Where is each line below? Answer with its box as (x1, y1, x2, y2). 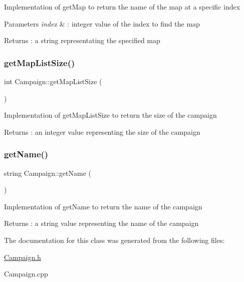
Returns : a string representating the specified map (4, 35, 160, 46)
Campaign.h (4, 251, 41, 262)
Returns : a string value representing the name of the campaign (4, 218, 199, 228)
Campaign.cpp (4, 268, 48, 279)
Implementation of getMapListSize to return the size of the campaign (4, 110, 217, 120)
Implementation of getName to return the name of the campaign (4, 201, 202, 211)
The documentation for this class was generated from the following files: (4, 234, 225, 245)
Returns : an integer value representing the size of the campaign (4, 126, 200, 137)
